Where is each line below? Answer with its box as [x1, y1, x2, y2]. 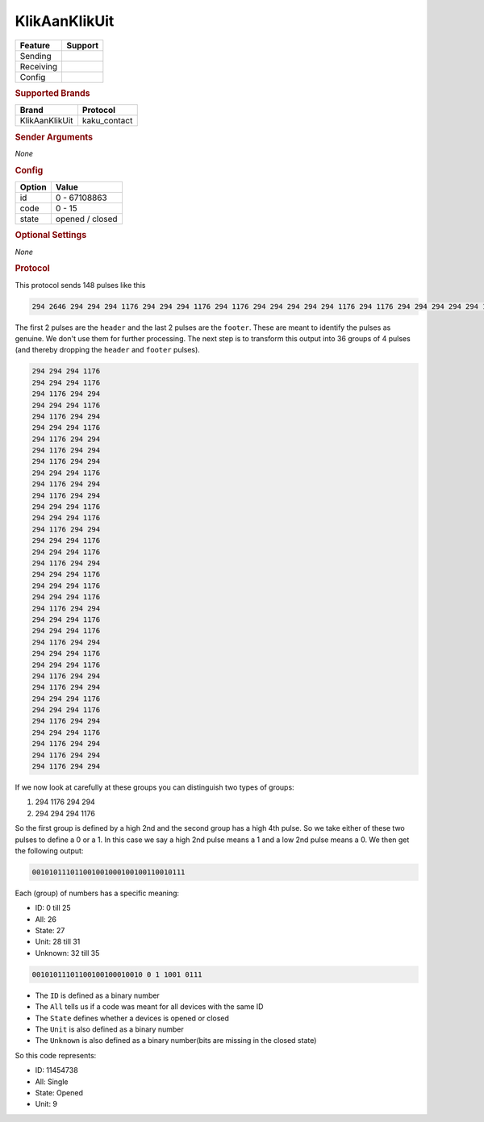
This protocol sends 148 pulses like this [15, 280, 146, 290]
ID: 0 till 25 [35, 903, 72, 913]
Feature [19, 40, 51, 51]
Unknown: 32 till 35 [35, 948, 100, 957]
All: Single [35, 1077, 69, 1087]
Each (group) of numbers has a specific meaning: [15, 888, 180, 898]
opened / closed [55, 213, 118, 224]
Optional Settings [15, 230, 87, 241]
